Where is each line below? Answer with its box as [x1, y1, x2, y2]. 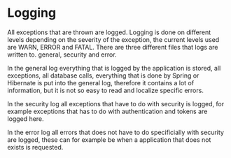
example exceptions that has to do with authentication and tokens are [7, 107, 208, 115]
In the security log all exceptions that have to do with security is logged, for [7, 99, 225, 108]
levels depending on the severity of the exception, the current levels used [7, 35, 220, 43]
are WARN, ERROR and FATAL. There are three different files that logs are [7, 43, 218, 51]
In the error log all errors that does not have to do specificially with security [7, 128, 224, 136]
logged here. [7, 114, 44, 123]
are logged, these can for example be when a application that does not [7, 135, 211, 144]
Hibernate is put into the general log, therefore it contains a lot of [7, 78, 195, 87]
